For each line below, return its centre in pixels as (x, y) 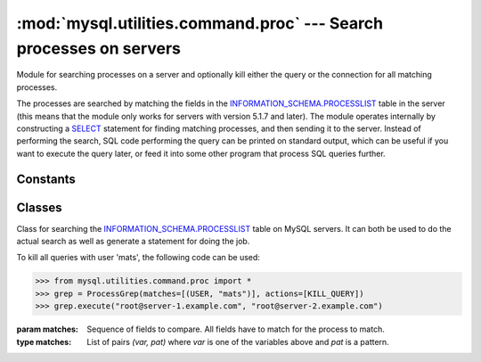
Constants (46, 179)
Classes (39, 207)
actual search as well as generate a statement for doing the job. (133, 241)
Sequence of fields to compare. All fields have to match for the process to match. (236, 329)
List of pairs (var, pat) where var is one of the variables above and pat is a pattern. (238, 341)
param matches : (48, 329)
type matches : (44, 341)
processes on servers (99, 48)
